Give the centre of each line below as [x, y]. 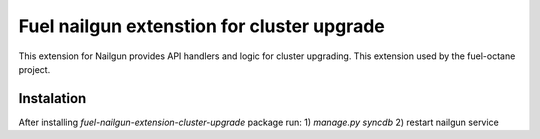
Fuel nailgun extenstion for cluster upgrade [201, 26]
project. [34, 69]
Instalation [52, 98]
